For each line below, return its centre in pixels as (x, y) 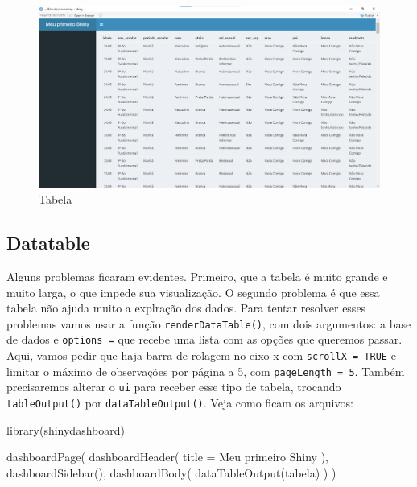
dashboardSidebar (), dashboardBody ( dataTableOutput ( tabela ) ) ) (171, 472)
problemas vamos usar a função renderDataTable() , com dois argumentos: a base (209, 323)
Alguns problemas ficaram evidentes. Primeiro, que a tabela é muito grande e (197, 277)
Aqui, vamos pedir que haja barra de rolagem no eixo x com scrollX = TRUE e (201, 355)
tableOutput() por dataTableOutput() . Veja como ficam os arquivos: (180, 403)
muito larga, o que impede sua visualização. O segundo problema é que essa (193, 292)
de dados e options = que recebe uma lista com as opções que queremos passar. (204, 339)
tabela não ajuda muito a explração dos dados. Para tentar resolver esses (186, 308)
